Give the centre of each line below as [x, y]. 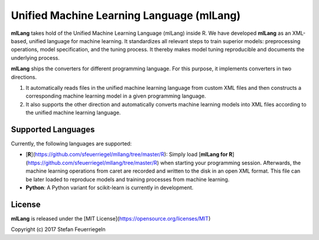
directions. [24, 77]
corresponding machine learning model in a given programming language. [116, 96]
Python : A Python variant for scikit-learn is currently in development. [110, 187]
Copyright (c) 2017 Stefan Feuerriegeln [58, 229]
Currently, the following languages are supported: [71, 143]
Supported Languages [53, 129]
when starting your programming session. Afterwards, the [231, 163]
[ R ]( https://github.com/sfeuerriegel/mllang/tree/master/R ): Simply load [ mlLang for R [129, 154]
